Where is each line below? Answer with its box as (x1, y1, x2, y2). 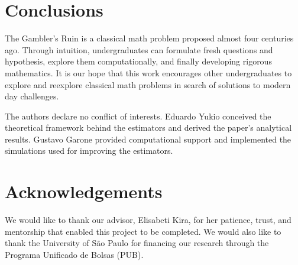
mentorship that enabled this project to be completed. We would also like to (5, 225, 281, 237)
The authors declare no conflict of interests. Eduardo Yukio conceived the (5, 109, 271, 122)
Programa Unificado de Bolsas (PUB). (5, 248, 144, 260)
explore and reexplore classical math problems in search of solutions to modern (5, 78, 291, 91)
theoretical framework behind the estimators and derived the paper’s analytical (5, 121, 292, 134)
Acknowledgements (5, 179, 163, 203)
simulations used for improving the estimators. (5, 144, 173, 157)
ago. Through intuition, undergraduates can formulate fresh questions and (5, 43, 273, 56)
